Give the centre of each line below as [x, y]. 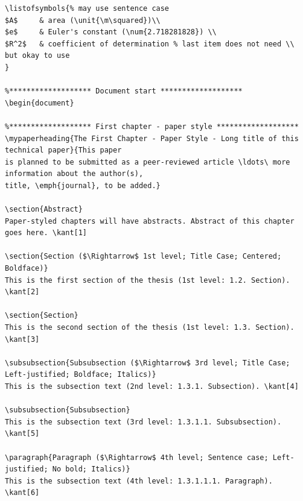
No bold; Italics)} [91, 469]
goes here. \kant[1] [46, 233]
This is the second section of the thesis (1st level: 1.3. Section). [150, 328]
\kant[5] [22, 434]
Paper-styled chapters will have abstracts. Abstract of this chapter [150, 221]
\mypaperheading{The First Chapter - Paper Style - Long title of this [152, 138]
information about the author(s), [74, 174]
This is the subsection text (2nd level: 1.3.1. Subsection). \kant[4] [152, 386]
